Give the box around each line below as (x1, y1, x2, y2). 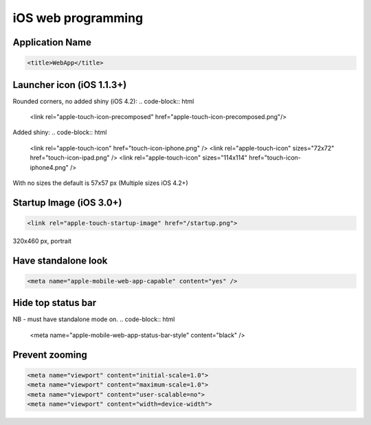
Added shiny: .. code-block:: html (12, 128, 107, 137)
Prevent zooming (12, 349, 87, 360)
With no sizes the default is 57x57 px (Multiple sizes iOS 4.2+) (12, 179, 188, 187)
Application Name (12, 36, 92, 48)
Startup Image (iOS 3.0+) (12, 197, 123, 208)
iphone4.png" (30, 163, 69, 171)
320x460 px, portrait (12, 237, 72, 245)
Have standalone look (12, 254, 108, 266)
